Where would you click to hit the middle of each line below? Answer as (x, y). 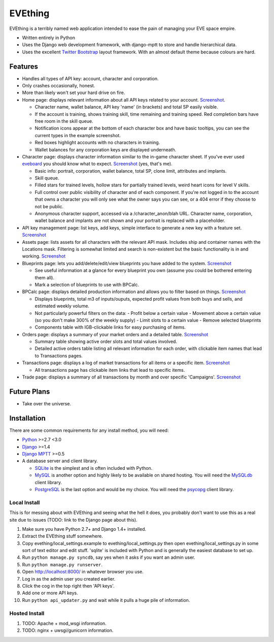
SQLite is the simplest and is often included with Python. (94, 468)
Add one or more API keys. (50, 593)
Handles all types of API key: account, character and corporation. (90, 78)
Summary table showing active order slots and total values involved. (106, 342)
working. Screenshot (44, 256)
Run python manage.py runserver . (62, 564)
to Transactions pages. (59, 356)
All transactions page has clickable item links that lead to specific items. (110, 370)
